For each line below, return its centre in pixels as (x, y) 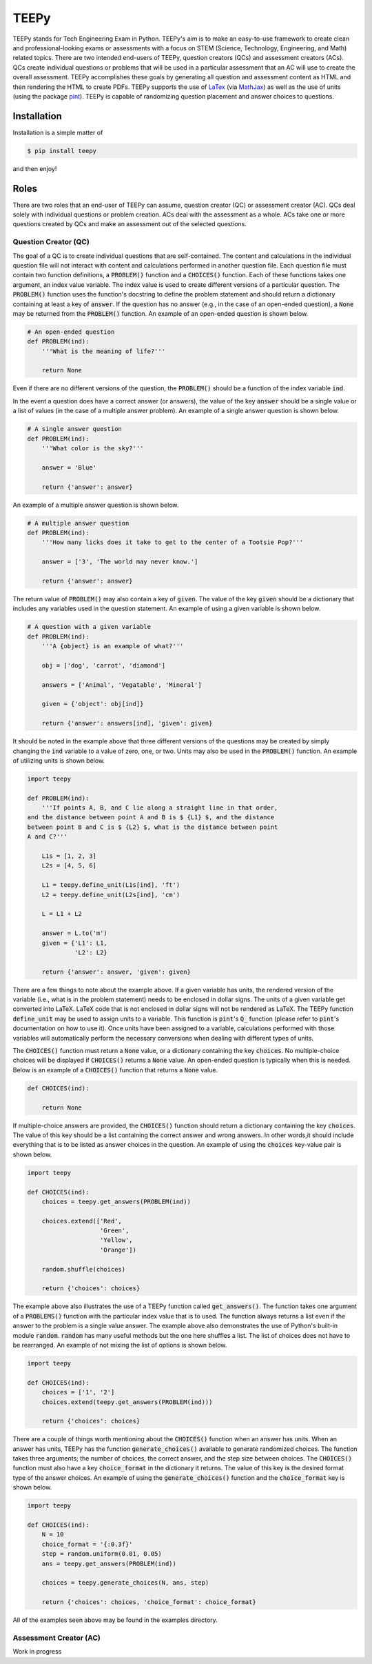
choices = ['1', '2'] (78, 1392)
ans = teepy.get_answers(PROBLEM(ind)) (109, 1563)
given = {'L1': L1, (75, 943)
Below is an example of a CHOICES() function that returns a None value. (115, 1070)
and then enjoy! (35, 168)
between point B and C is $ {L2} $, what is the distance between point (153, 827)
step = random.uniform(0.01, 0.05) (102, 1554)
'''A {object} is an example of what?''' (113, 646)
